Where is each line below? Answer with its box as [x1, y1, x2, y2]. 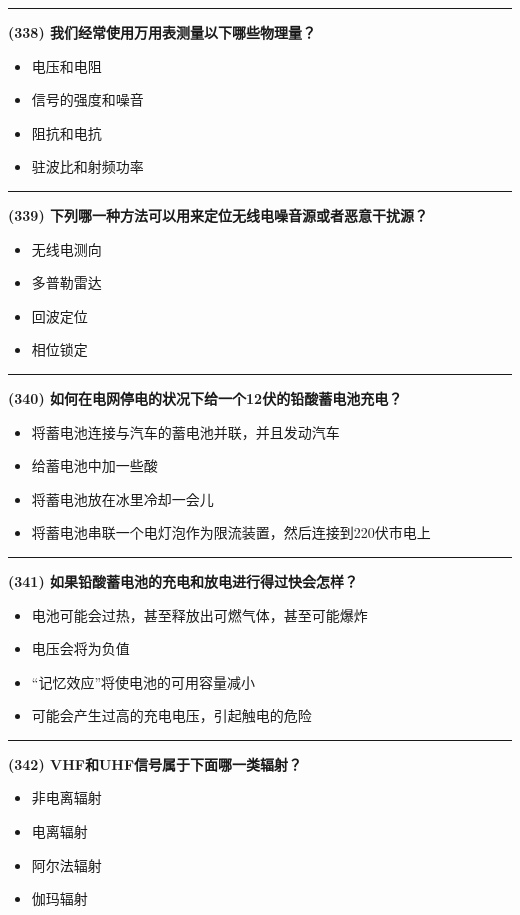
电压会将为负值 [31, 638, 130, 659]
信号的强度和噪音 [31, 89, 144, 110]
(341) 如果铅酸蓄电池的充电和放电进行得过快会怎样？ [8, 570, 359, 591]
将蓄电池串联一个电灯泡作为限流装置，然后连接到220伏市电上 [31, 522, 431, 543]
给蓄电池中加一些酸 [31, 455, 158, 476]
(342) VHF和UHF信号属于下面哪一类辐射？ [8, 753, 303, 774]
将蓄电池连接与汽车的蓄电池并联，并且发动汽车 [31, 421, 340, 442]
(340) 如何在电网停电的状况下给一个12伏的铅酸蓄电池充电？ [8, 387, 403, 408]
